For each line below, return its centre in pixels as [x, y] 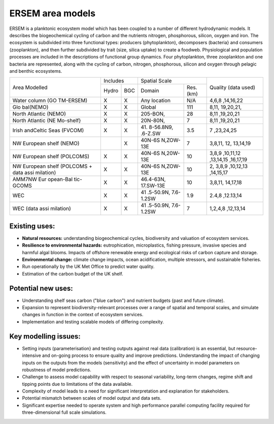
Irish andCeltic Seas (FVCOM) [48, 131]
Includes [114, 81]
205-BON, [152, 114]
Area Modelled [30, 87]
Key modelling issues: [45, 336]
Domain [150, 90]
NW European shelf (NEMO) [46, 143]
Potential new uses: [41, 288]
